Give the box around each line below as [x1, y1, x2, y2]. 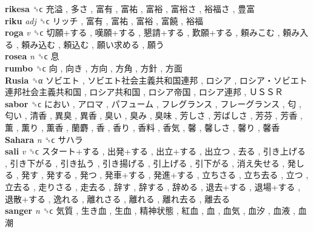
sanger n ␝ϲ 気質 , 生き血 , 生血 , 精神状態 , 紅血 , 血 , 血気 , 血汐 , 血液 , [5, 204, 295, 217]
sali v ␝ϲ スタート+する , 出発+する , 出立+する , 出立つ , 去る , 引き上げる [5, 145, 306, 157]
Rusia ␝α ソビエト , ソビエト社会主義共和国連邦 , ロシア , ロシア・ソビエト [5, 73, 308, 86]
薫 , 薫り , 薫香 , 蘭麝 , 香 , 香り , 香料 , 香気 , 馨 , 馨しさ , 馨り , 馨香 [5, 121, 280, 133]
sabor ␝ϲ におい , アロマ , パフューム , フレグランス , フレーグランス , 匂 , [5, 97, 301, 110]
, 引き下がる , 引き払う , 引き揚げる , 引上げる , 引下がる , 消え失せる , [5, 156, 285, 169]
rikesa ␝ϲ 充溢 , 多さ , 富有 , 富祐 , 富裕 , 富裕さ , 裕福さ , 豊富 [5, 2, 255, 15]
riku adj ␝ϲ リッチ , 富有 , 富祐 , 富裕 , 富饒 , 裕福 [5, 14, 203, 27]
